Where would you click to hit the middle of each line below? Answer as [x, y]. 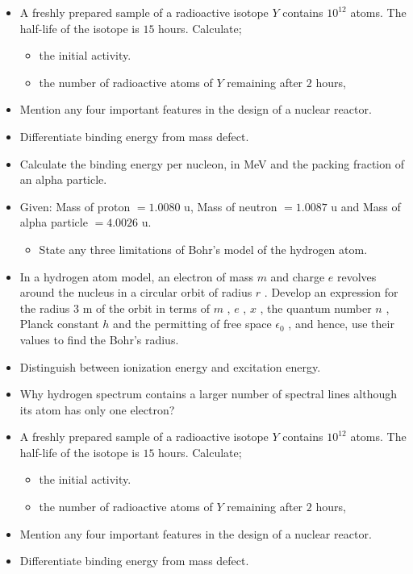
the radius [45, 308]
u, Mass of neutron [231, 206]
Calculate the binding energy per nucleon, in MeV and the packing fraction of [212, 163]
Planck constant [59, 324]
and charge [298, 276]
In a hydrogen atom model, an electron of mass [136, 276]
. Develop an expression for [331, 292]
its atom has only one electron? [97, 409]
